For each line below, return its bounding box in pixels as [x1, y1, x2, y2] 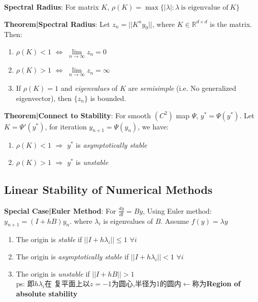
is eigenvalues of [103, 215, 153, 226]
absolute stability [16, 288, 78, 298]
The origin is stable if [16, 234, 82, 245]
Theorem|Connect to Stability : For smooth [4, 110, 151, 120]
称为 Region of [192, 278, 241, 289]
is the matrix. [210, 18, 252, 29]
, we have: [138, 121, 169, 131]
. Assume [160, 215, 189, 226]
